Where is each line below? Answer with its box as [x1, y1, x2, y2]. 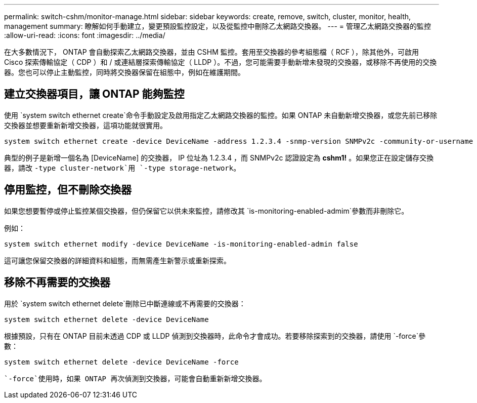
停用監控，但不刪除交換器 [4, 183, 132, 196]
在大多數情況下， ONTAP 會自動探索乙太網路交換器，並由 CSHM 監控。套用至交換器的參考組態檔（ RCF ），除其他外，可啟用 [4, 48, 419, 56]
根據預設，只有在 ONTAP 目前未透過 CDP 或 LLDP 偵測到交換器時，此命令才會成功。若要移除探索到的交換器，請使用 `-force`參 [4, 331, 426, 340]
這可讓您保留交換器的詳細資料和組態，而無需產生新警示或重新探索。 [4, 256, 231, 265]
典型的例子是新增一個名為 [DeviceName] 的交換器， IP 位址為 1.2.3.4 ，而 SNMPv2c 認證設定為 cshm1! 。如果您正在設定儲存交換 [4, 153, 434, 162]
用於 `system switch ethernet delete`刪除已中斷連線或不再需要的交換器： [4, 299, 246, 308]
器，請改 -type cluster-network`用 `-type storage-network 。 [4, 163, 241, 172]
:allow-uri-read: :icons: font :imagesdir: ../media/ [4, 31, 165, 39]
